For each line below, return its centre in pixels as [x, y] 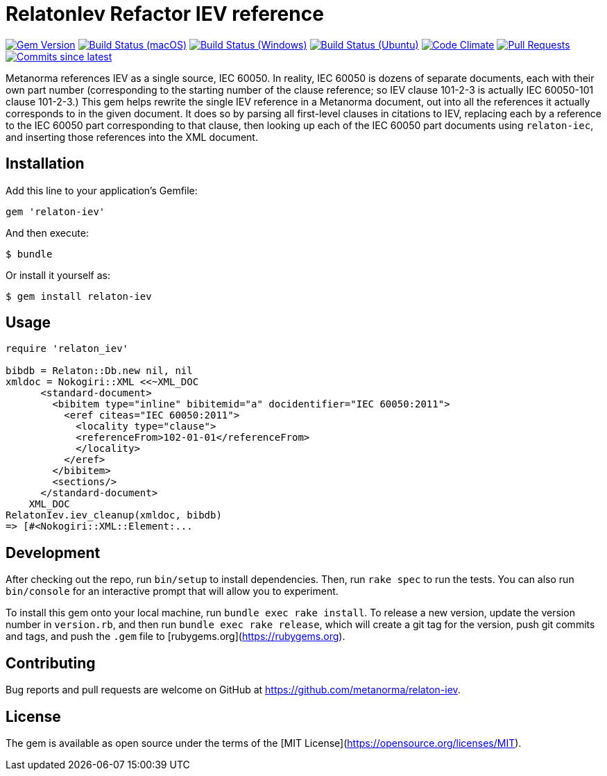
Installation [45, 164]
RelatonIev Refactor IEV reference [165, 14]
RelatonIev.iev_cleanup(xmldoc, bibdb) [114, 515]
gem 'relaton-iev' [55, 211]
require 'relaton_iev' [67, 349]
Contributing [51, 663]
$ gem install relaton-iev [79, 296]
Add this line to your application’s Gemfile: [102, 190]
